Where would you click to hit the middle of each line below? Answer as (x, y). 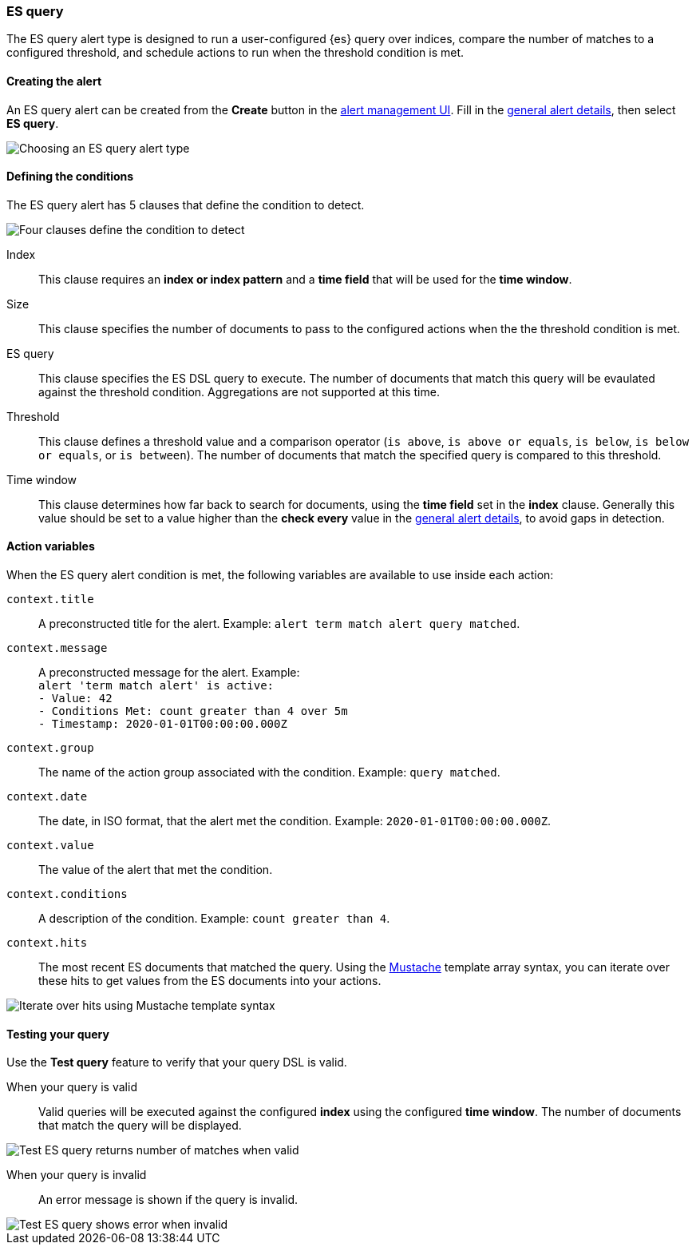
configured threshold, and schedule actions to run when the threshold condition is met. (235, 53)
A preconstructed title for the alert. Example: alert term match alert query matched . (279, 624)
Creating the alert (54, 81)
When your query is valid (72, 1087)
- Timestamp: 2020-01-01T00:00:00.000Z (163, 724)
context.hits (47, 943)
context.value (50, 846)
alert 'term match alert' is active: (156, 686)
